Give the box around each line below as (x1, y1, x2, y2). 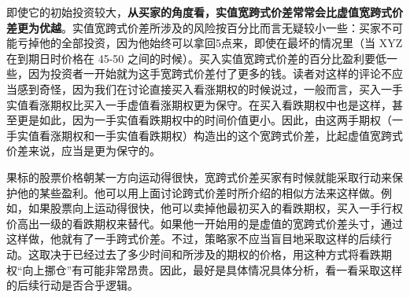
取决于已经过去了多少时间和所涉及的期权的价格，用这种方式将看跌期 (39, 245, 392, 262)
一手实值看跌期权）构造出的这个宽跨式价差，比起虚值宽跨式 (94, 127, 403, 143)
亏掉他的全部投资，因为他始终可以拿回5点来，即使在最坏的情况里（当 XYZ (17, 35, 403, 51)
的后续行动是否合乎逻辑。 (6, 277, 139, 293)
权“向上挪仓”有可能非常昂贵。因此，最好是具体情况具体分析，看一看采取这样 (6, 261, 403, 278)
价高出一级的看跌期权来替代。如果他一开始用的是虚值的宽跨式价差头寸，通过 (6, 215, 403, 231)
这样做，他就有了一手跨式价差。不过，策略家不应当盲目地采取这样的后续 (6, 230, 381, 247)
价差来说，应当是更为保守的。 (6, 142, 161, 159)
